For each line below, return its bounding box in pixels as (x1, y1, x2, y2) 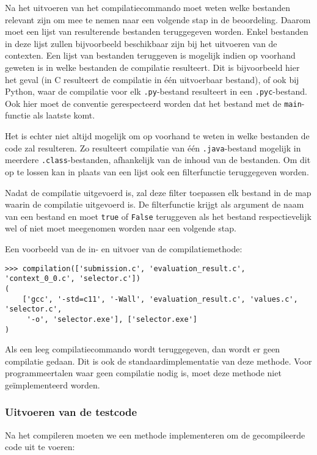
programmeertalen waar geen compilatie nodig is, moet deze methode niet (5, 366, 282, 379)
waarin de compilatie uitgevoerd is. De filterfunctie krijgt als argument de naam (5, 198, 304, 211)
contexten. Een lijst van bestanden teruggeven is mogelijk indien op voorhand (5, 49, 296, 62)
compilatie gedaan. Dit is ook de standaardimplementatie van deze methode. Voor (5, 354, 312, 367)
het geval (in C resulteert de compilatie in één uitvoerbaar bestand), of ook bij (5, 73, 299, 86)
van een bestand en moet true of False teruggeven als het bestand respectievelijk (5, 209, 312, 222)
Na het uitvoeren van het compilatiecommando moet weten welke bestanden (5, 1, 291, 13)
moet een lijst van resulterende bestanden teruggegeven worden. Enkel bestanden (5, 25, 308, 38)
